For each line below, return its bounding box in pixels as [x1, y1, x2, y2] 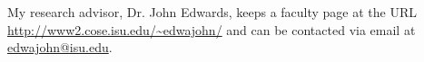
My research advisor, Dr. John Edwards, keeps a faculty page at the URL [7, 3, 418, 21]
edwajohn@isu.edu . [7, 38, 113, 57]
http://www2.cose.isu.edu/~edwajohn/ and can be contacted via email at [7, 20, 416, 39]
